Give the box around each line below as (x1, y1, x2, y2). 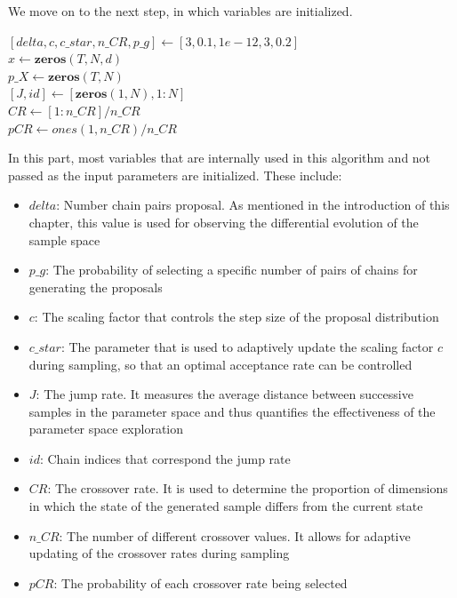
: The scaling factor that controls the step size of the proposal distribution (34, 307, 439, 326)
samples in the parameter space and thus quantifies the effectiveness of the (28, 402, 436, 420)
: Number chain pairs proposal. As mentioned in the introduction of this (56, 195, 450, 214)
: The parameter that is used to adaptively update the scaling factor (60, 337, 434, 355)
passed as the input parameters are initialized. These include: (8, 165, 342, 184)
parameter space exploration (28, 419, 184, 438)
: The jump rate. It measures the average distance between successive (36, 385, 413, 403)
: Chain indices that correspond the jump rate (39, 449, 291, 467)
